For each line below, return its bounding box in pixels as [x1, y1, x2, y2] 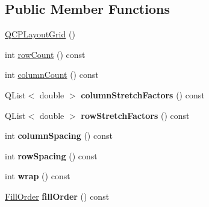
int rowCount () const [5, 48, 86, 60]
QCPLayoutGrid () [5, 28, 75, 40]
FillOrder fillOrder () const [5, 189, 110, 202]
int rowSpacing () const [5, 149, 98, 162]
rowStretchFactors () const [81, 109, 190, 121]
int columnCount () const [5, 68, 99, 81]
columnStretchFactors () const [81, 88, 205, 101]
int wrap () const [5, 170, 70, 182]
